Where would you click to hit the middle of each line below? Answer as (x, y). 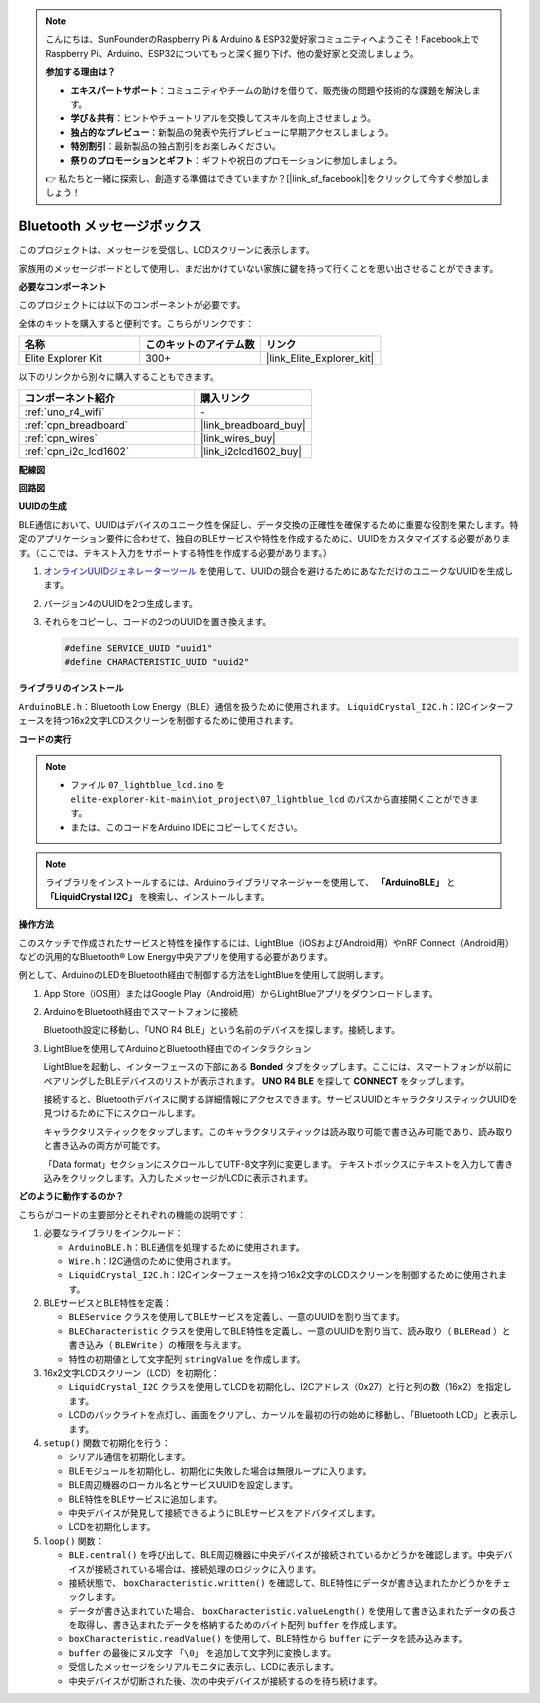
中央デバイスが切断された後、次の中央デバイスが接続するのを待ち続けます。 (225, 1681)
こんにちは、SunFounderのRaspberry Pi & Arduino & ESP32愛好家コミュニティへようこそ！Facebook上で (262, 39)
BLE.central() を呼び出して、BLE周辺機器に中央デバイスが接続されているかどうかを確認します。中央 (281, 1555)
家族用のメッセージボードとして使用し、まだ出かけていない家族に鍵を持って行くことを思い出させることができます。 (258, 268)
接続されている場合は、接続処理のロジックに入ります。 (208, 1569)
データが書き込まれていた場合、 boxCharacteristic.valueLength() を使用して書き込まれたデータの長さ (292, 1611)
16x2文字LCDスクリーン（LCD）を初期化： (131, 1373)
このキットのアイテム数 (200, 345)
